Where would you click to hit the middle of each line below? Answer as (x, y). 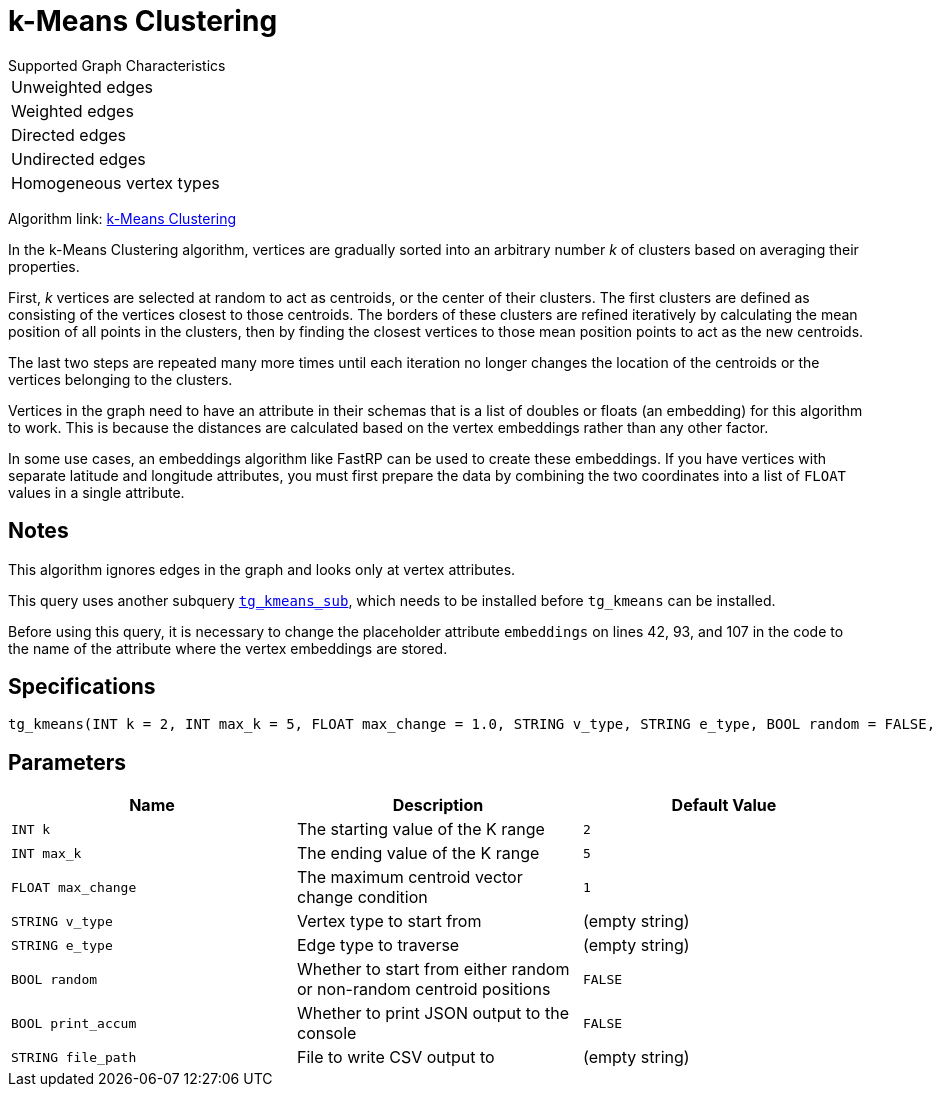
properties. (44, 266)
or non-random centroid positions (423, 989)
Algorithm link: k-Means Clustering (122, 218)
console (326, 1033)
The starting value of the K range (420, 829)
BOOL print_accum (74, 1023)
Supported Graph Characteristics (117, 65)
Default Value (724, 805)
